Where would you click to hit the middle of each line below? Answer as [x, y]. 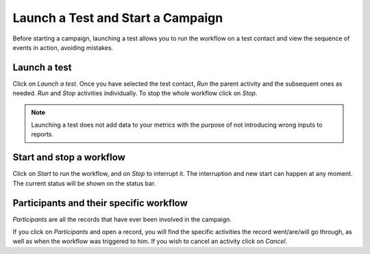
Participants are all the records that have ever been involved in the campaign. [122, 219]
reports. [42, 134]
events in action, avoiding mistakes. [63, 47]
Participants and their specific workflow [100, 203]
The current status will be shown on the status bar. [84, 183]
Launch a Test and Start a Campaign [118, 18]
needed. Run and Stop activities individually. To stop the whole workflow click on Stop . [135, 93]
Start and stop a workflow [69, 157]
